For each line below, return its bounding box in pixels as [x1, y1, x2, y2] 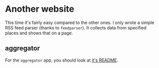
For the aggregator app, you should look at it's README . [5, 57, 118, 63]
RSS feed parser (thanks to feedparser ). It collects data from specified [5, 24, 147, 30]
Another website [5, 3, 74, 15]
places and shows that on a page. [5, 30, 73, 36]
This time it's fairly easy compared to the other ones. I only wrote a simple [5, 20, 155, 25]
